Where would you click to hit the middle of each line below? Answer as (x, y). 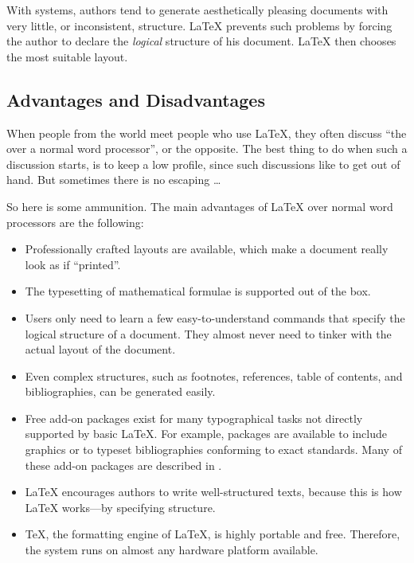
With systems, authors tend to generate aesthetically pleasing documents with (197, 10)
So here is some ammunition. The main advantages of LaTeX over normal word (200, 206)
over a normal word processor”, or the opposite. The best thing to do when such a (207, 149)
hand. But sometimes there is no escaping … (114, 180)
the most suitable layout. (67, 56)
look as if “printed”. (73, 264)
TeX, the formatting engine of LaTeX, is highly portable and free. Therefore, (213, 534)
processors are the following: (75, 222)
